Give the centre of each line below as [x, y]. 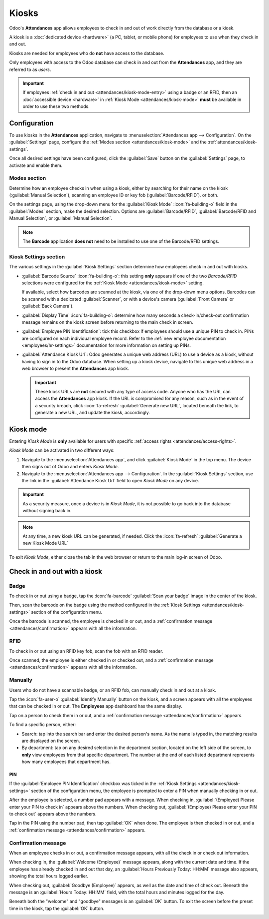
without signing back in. [47, 511]
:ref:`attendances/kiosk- [232, 142]
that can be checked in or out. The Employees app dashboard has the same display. [96, 706]
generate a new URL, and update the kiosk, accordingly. [93, 413]
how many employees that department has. [66, 762]
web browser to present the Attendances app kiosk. [75, 369]
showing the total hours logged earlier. [49, 876]
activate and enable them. [36, 165]
